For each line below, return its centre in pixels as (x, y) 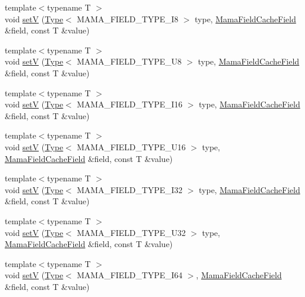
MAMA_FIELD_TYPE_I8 (128, 18)
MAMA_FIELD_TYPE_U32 (131, 232)
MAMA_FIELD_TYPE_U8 (129, 61)
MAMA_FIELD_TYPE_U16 (131, 146)
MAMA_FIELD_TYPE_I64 (130, 275)
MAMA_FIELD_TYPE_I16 (130, 104)
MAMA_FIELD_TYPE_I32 (130, 189)
